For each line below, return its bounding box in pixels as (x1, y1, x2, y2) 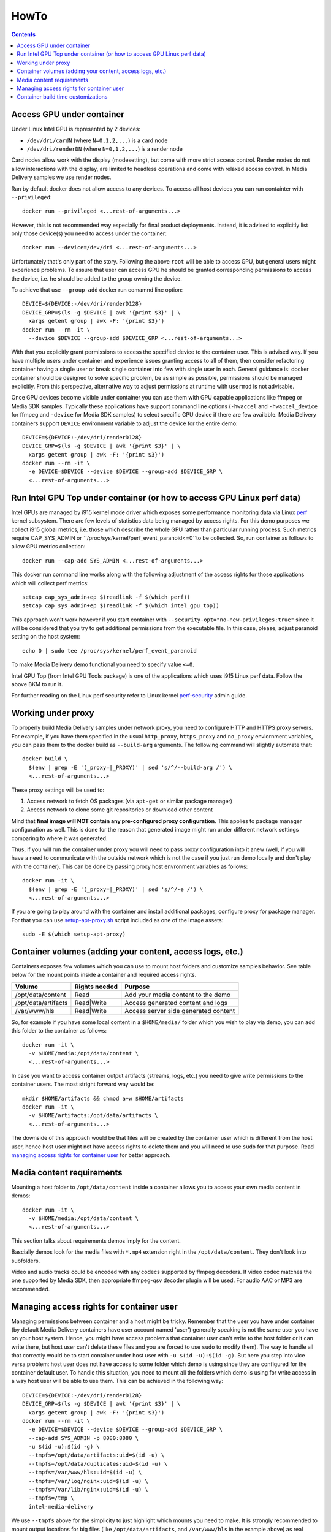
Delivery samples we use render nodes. (11, 173, 112, 181)
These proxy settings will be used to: (11, 786, 104, 794)
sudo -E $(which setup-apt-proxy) (22, 931, 126, 938)
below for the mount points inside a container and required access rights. (11, 971, 197, 979)
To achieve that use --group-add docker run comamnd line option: (11, 286, 183, 294)
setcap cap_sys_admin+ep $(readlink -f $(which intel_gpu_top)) (22, 602, 220, 609)
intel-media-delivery (28, 1503, 94, 1510)
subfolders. (11, 1257, 40, 1264)
